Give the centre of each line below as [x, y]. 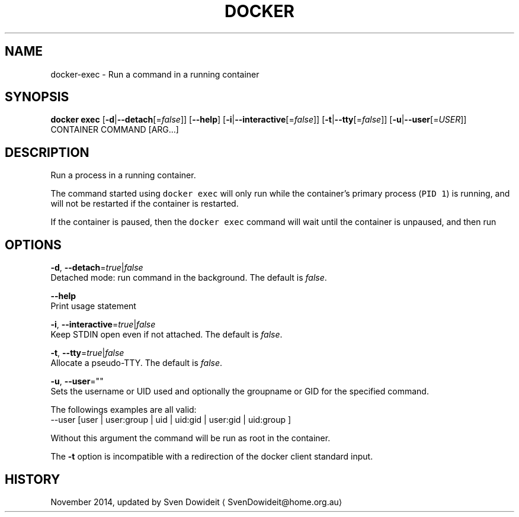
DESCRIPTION [47, 152]
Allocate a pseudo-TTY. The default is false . [137, 363]
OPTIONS [33, 245]
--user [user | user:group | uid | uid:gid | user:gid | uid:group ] [171, 420]
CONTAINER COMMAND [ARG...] [115, 130]
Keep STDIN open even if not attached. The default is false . [166, 335]
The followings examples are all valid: [124, 410]
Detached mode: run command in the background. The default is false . [189, 278]
